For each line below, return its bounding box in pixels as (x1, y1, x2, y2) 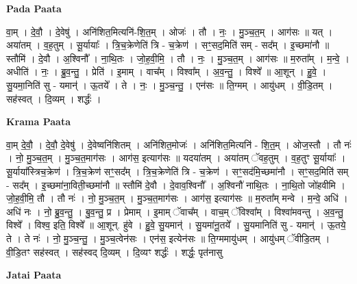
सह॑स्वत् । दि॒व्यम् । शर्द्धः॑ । (6, 91, 101, 105)
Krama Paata (6, 114, 71, 129)
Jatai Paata (6, 268, 62, 282)
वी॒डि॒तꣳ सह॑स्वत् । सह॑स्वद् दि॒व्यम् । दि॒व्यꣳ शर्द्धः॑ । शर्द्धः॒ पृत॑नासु (6, 244, 223, 259)
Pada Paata (6, 1, 62, 15)
